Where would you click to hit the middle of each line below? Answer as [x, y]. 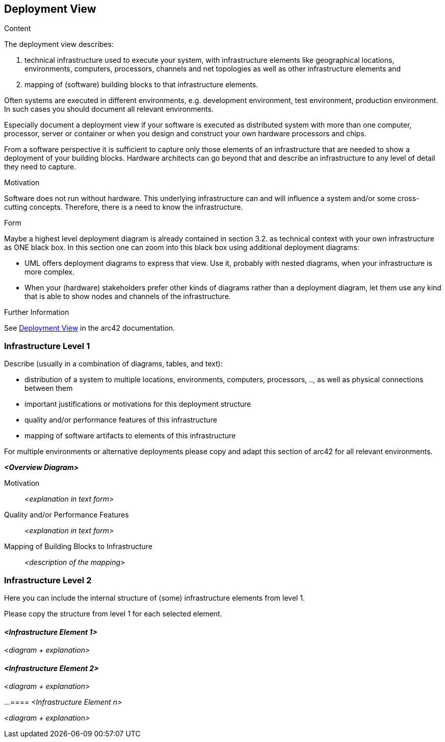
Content [18, 29]
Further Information [37, 312]
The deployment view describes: [59, 44]
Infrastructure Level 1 [47, 346]
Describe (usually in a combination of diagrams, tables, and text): [113, 364]
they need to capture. [40, 167]
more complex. [49, 272]
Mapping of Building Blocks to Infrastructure [78, 547]
